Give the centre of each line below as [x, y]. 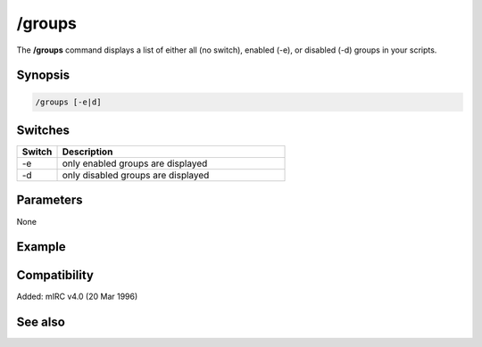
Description [87, 152]
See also [41, 322]
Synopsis [43, 75]
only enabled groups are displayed [135, 163]
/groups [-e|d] [68, 102]
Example [41, 247]
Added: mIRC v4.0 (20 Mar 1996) [77, 297]
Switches [43, 130]
